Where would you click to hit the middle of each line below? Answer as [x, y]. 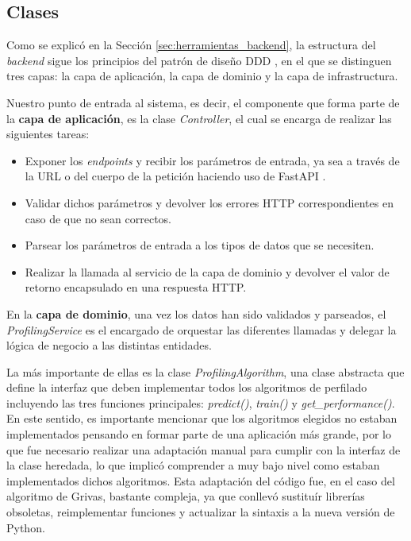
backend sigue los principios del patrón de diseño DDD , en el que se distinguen [199, 60]
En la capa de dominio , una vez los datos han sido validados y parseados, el [196, 313]
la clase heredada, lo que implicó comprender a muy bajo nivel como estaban [193, 465]
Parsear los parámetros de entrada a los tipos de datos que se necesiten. [200, 245]
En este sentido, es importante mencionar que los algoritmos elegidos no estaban [202, 418]
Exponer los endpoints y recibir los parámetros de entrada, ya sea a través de [212, 160]
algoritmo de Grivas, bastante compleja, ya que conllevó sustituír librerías [186, 496]
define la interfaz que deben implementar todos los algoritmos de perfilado [187, 387]
